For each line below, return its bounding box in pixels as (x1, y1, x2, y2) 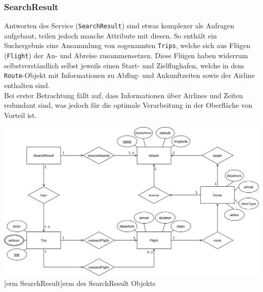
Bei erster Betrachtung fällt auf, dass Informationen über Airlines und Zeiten (4, 90, 243, 100)
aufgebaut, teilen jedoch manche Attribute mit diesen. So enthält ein (4, 30, 217, 40)
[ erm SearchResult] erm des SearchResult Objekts (4, 277, 156, 288)
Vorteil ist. (4, 109, 37, 120)
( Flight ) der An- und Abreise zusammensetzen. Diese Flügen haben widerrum (4, 50, 248, 61)
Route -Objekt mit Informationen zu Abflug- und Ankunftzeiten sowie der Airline (4, 70, 255, 80)
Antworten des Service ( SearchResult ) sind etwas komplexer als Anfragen (4, 20, 235, 31)
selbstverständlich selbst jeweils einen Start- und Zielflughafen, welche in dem (4, 60, 244, 70)
